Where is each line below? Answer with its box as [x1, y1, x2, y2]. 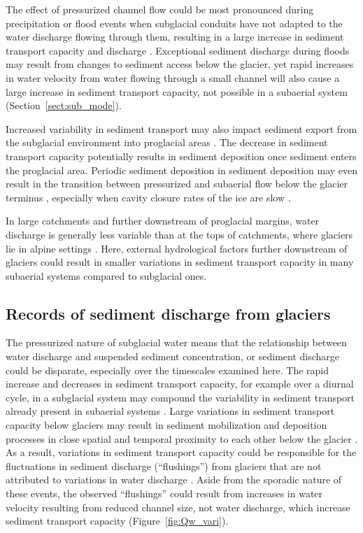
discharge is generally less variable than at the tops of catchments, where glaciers [6, 227, 353, 241]
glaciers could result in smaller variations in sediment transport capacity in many [6, 255, 354, 269]
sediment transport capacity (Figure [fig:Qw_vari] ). [6, 513, 229, 528]
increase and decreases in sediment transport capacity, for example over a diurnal [6, 376, 354, 391]
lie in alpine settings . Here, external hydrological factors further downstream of [6, 241, 348, 255]
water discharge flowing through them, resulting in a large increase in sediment [6, 29, 344, 44]
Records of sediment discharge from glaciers [6, 302, 331, 324]
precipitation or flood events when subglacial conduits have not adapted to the [6, 15, 343, 30]
